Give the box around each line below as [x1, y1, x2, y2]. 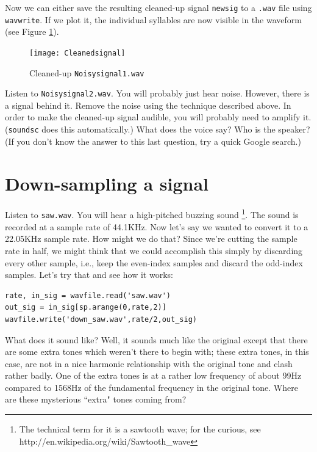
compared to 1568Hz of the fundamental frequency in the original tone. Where [5, 381, 298, 393]
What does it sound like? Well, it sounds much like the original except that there [5, 333, 308, 346]
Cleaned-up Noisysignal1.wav [29, 66, 144, 79]
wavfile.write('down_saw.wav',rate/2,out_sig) [5, 315, 197, 324]
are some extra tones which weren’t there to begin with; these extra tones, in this [5, 345, 309, 358]
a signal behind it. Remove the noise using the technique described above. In [5, 98, 291, 111]
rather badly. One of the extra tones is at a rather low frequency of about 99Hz [5, 369, 302, 382]
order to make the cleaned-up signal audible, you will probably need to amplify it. [5, 111, 312, 123]
